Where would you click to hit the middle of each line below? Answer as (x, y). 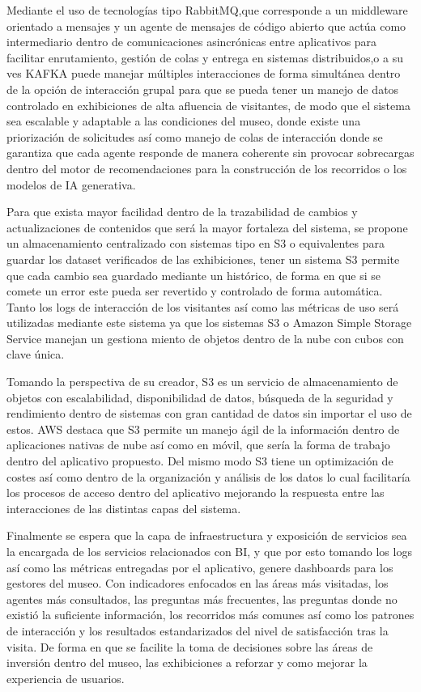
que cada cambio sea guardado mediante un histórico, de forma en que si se (193, 275)
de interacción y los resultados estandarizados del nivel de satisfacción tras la (198, 630)
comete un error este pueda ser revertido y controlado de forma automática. (195, 291)
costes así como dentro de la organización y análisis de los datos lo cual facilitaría (208, 476)
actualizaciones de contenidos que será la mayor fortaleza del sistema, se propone (207, 227)
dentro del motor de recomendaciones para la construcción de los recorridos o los (207, 168)
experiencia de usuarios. (66, 678)
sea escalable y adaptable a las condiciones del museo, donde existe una (184, 121)
